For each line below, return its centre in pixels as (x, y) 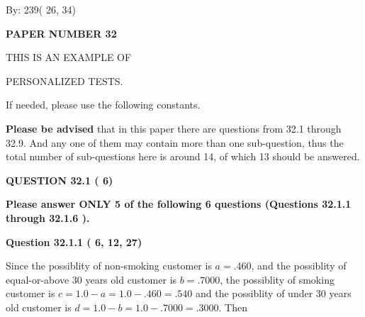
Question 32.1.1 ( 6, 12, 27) (74, 241)
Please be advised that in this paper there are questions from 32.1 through (174, 128)
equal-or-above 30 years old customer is (91, 279)
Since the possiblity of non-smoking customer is (109, 266)
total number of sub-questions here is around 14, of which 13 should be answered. (183, 156)
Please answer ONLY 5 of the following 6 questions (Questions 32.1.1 (179, 204)
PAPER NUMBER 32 (61, 33)
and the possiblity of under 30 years (274, 293)
